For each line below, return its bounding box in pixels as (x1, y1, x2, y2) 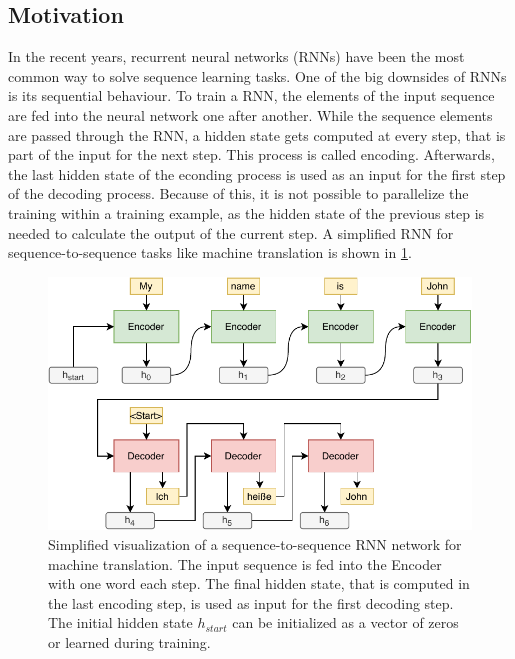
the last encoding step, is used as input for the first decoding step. (48, 592, 454, 613)
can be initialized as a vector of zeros (232, 612, 459, 633)
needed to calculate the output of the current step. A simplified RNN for (8, 222, 454, 243)
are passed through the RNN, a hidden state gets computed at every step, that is (8, 124, 506, 145)
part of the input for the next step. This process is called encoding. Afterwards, (8, 144, 495, 165)
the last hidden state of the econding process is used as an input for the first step (8, 163, 506, 184)
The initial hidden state (48, 612, 193, 633)
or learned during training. (48, 631, 211, 652)
